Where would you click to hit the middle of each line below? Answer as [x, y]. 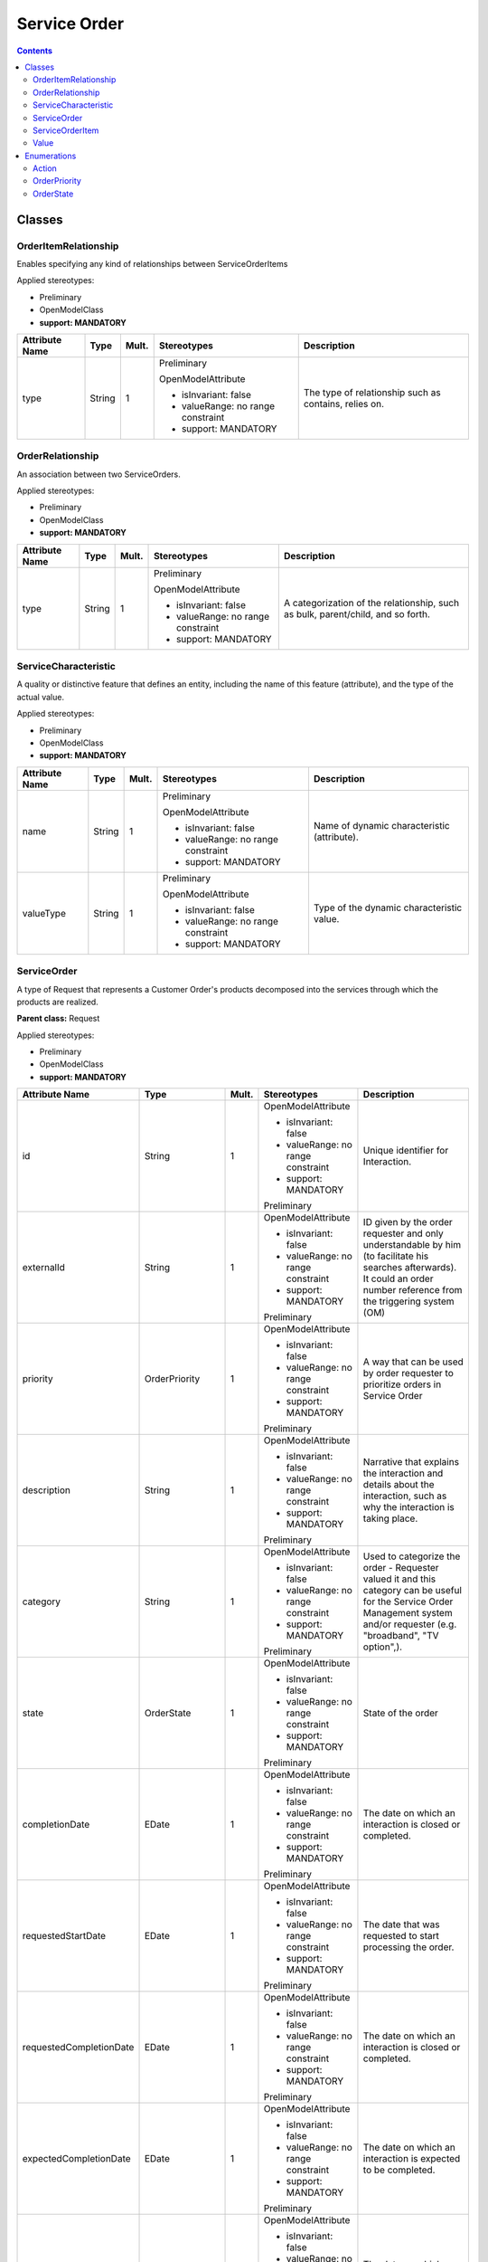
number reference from [413, 1290]
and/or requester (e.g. [410, 1624]
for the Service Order [408, 1601]
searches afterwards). [410, 1268]
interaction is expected [412, 2159]
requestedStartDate [64, 1936]
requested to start [401, 1936]
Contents [35, 51]
